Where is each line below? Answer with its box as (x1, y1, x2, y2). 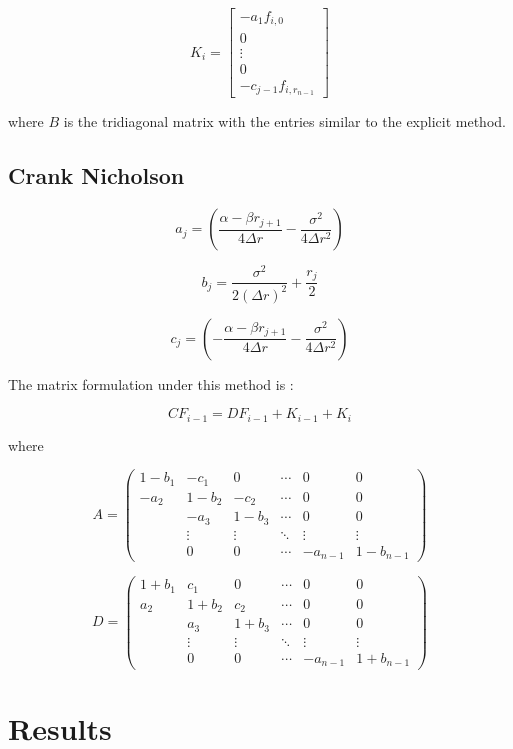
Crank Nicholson (8, 160, 185, 191)
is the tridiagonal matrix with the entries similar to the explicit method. (63, 111, 506, 132)
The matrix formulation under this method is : (8, 373, 294, 394)
